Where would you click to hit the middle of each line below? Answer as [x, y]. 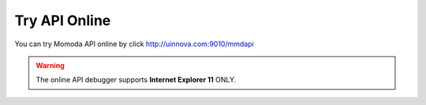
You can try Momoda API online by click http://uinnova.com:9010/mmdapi [134, 44]
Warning [50, 65]
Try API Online [63, 20]
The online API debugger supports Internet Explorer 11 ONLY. [136, 80]
